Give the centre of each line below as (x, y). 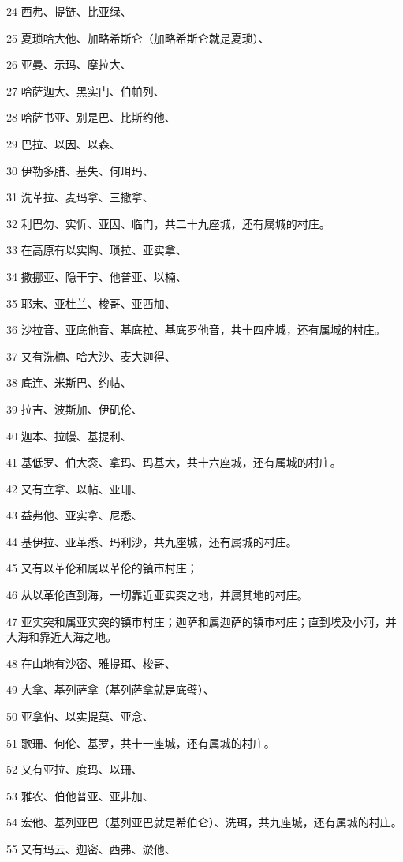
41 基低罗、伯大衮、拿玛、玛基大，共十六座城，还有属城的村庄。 (174, 462)
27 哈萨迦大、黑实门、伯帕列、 (86, 90)
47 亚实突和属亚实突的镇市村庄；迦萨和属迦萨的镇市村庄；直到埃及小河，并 (201, 621)
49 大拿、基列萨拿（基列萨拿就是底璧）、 (110, 690)
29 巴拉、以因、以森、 (63, 143)
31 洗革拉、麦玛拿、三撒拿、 (80, 197)
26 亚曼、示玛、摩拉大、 (69, 64)
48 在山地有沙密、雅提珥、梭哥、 (91, 663)
